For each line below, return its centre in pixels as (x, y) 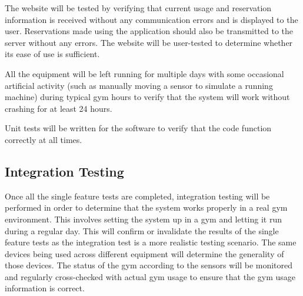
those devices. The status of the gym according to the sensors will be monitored (149, 265)
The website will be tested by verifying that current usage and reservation (138, 8)
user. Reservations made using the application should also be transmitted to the (149, 31)
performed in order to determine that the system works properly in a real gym (146, 207)
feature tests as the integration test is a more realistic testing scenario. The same (151, 242)
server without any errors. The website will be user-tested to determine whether (149, 42)
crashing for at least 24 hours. (59, 108)
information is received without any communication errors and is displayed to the (151, 19)
